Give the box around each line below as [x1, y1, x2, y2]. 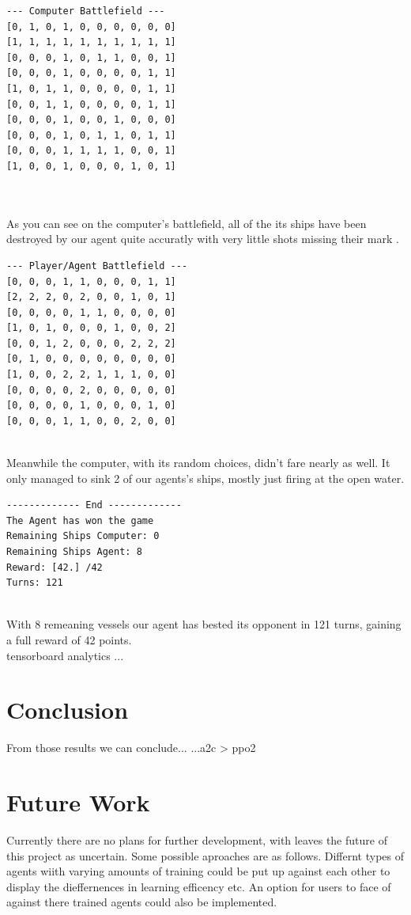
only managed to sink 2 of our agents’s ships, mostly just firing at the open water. [6, 469, 405, 486]
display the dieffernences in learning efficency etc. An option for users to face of [6, 878, 391, 894]
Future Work [6, 786, 150, 818]
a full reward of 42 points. [6, 631, 132, 647]
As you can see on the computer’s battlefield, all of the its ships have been [6, 215, 367, 231]
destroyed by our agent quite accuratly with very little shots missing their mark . [6, 230, 399, 247]
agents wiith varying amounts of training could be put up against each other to [6, 863, 390, 879]
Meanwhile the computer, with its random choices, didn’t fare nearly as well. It [6, 454, 390, 471]
